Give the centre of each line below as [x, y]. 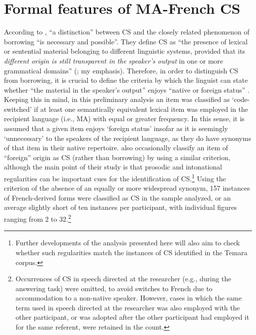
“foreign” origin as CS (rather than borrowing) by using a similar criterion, [117, 157]
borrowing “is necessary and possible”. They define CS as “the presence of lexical [126, 41]
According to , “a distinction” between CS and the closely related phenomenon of [127, 32]
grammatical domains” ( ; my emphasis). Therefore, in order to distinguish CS [121, 70]
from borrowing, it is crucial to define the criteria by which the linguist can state [126, 80]
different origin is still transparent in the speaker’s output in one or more [114, 60]
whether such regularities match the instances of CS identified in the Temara [131, 252]
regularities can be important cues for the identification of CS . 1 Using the [115, 178]
